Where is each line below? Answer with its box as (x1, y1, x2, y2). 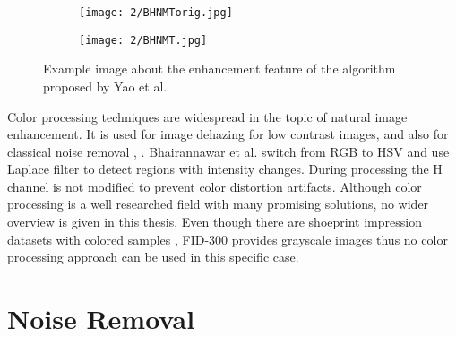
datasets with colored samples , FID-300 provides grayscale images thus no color (7, 229, 448, 248)
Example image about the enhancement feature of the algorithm (43, 59, 396, 78)
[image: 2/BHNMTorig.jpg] (79, 6, 233, 19)
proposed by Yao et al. (43, 76, 168, 95)
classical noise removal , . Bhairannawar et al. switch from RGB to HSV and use (7, 142, 450, 160)
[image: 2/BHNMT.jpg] (79, 33, 208, 47)
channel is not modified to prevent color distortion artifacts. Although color (7, 177, 422, 195)
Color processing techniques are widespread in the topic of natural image (7, 107, 408, 125)
